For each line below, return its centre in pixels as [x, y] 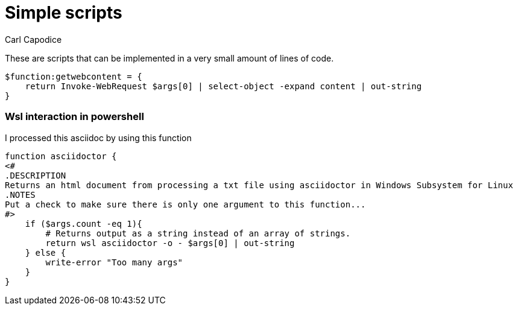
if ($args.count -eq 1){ [84, 223]
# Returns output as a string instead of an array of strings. [198, 233]
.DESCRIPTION [36, 175]
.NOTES [20, 195]
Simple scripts [64, 13]
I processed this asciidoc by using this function [98, 138]
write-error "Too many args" [114, 262]
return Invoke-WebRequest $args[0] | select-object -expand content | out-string [223, 86]
